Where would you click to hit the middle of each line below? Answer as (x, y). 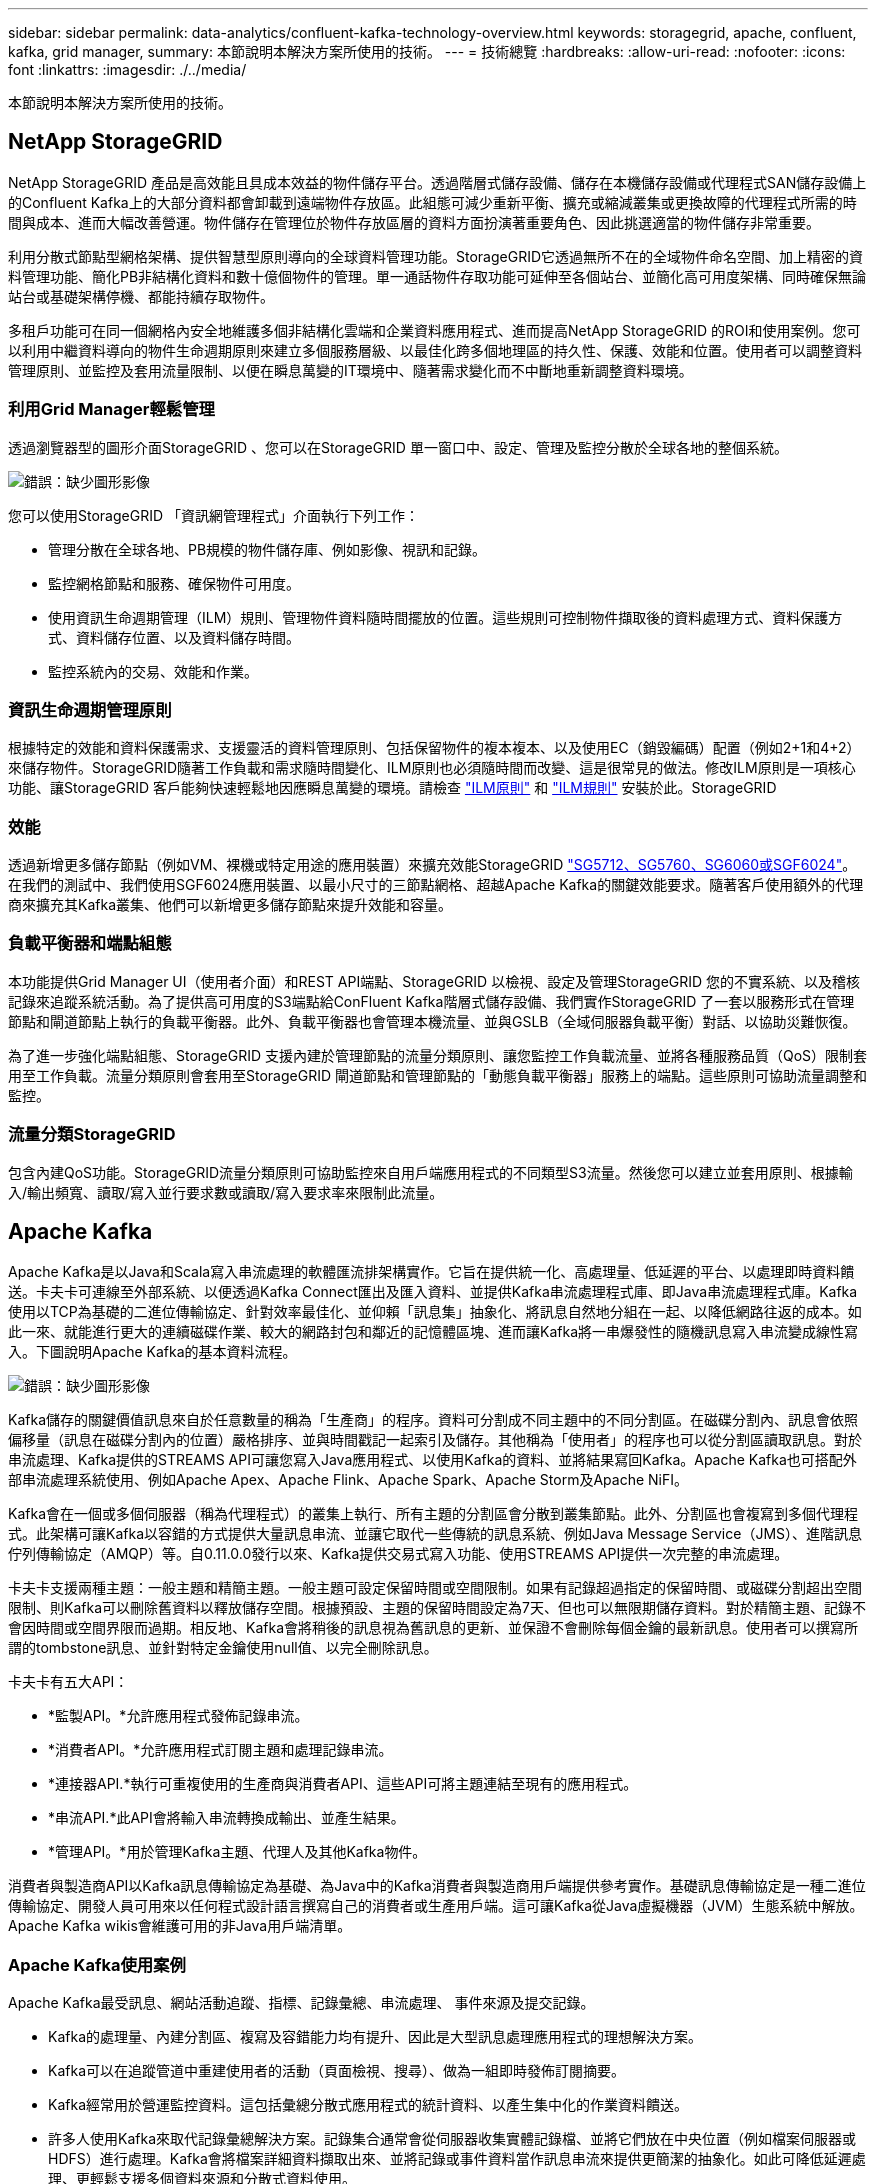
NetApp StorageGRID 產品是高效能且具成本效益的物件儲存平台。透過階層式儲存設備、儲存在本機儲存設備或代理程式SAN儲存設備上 (437, 182)
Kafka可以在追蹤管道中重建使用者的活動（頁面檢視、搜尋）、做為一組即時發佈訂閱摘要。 (336, 2071)
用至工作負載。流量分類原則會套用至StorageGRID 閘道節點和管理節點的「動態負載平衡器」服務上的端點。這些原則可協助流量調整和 (437, 1075)
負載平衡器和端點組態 (90, 943)
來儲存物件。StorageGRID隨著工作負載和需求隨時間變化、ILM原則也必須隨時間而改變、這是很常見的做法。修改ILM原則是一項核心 (432, 768)
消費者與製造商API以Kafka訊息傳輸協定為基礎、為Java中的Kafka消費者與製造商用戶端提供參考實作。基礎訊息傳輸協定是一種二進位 (437, 1886)
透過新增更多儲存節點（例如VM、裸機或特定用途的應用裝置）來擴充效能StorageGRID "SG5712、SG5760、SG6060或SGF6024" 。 (432, 865)
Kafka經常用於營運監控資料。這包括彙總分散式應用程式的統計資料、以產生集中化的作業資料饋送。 (368, 2105)
